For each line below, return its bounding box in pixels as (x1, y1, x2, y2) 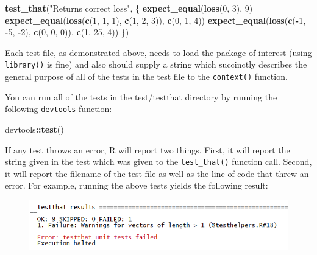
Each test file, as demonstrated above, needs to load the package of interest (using (5, 46, 312, 58)
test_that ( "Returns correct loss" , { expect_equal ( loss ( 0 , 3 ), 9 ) (5, 2, 253, 14)
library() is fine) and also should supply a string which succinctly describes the (5, 58, 307, 71)
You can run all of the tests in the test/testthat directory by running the (5, 90, 277, 103)
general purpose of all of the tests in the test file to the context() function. (5, 70, 288, 83)
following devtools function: (5, 102, 112, 115)
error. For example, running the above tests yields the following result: (5, 179, 268, 192)
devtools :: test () (5, 122, 64, 135)
